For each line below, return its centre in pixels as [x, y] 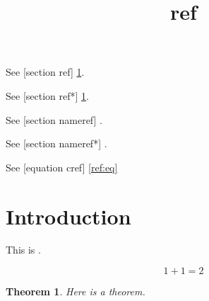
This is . [23, 250]
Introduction [68, 216]
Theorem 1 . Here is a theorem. [76, 291]
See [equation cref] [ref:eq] [62, 167]
